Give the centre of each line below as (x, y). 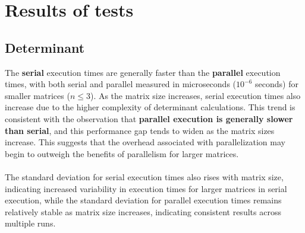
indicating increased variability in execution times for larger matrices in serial (146, 188)
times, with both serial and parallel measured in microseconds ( (121, 84)
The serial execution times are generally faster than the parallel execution (143, 72)
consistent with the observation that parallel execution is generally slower (149, 118)
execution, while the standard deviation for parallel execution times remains (143, 200)
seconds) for (277, 84)
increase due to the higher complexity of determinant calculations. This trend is (150, 107)
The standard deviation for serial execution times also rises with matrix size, (144, 176)
